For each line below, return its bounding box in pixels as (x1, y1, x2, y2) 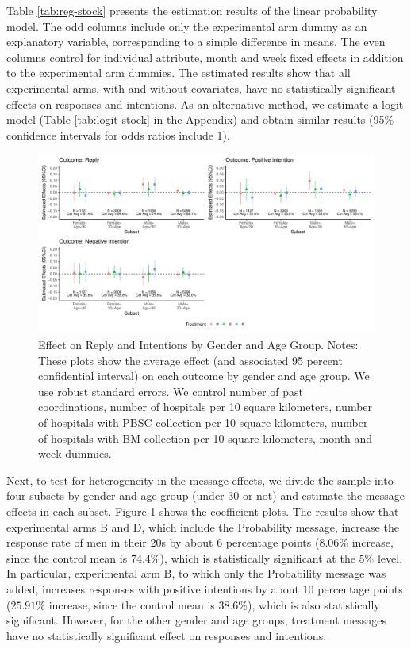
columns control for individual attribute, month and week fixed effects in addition (6, 48, 404, 65)
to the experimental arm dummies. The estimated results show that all (6, 64, 351, 81)
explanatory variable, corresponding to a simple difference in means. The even (6, 33, 386, 50)
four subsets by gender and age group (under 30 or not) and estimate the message (6, 487, 405, 504)
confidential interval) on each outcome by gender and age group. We (38, 367, 370, 384)
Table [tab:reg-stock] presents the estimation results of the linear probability (6, 2, 378, 18)
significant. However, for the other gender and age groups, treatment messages (6, 612, 386, 628)
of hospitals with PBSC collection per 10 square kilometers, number (38, 413, 368, 430)
